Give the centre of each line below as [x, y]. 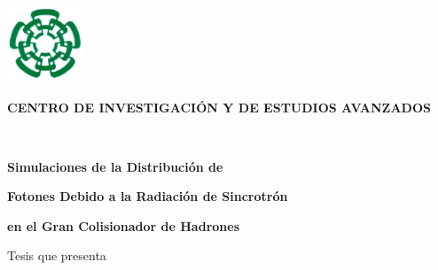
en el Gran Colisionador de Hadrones [123, 225]
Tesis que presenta [57, 255]
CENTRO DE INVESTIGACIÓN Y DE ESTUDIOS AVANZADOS [219, 107]
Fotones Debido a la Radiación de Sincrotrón [148, 196]
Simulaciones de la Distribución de [115, 166]
